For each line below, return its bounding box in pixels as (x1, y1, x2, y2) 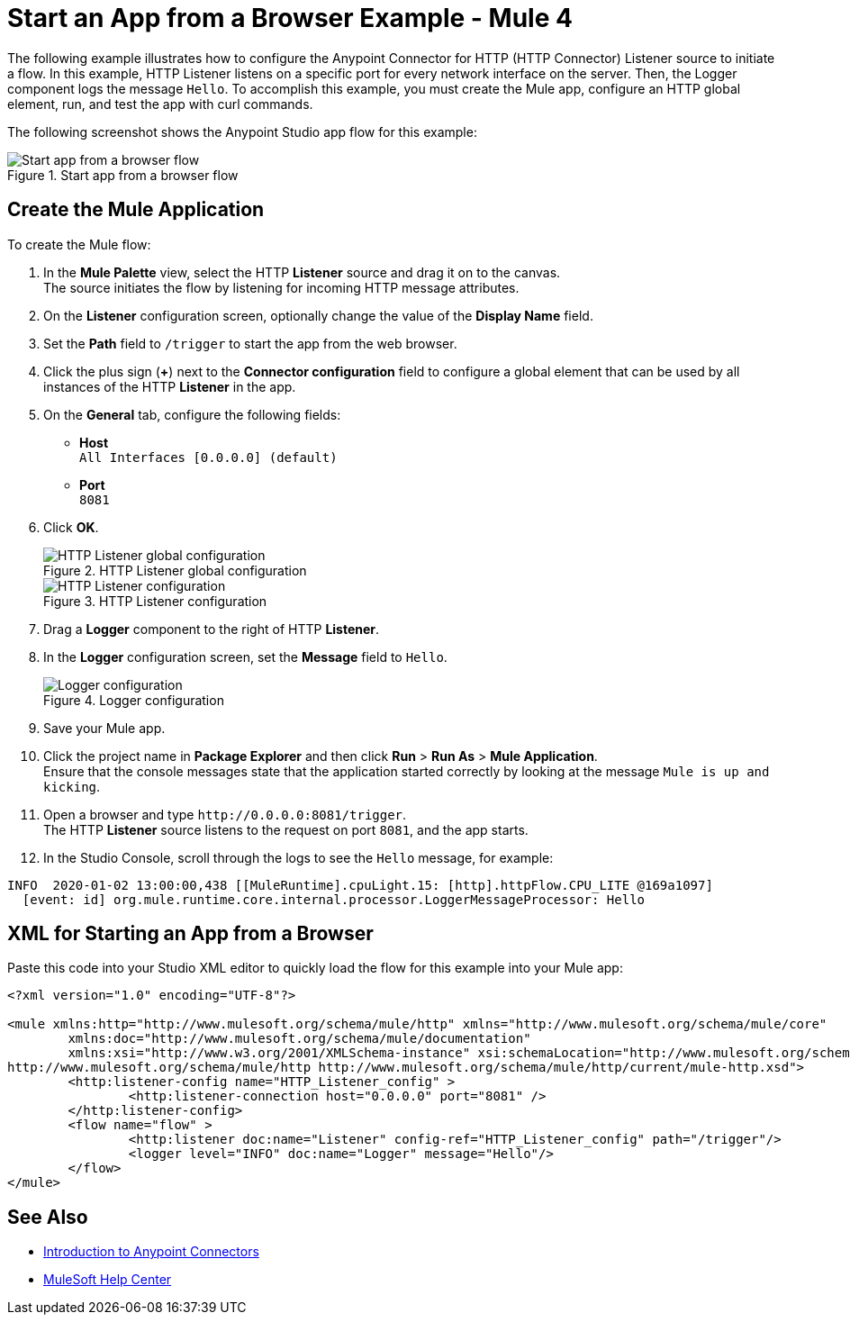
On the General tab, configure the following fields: (43, 406, 341, 422)
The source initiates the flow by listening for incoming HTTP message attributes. (43, 279, 520, 295)
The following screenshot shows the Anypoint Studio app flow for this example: (7, 123, 477, 140)
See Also (7, 1205, 88, 1228)
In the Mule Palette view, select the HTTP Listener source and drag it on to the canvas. (43, 264, 561, 280)
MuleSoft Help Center (43, 1272, 172, 1288)
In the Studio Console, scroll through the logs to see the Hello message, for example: (43, 849, 554, 865)
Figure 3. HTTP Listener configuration (43, 593, 267, 609)
